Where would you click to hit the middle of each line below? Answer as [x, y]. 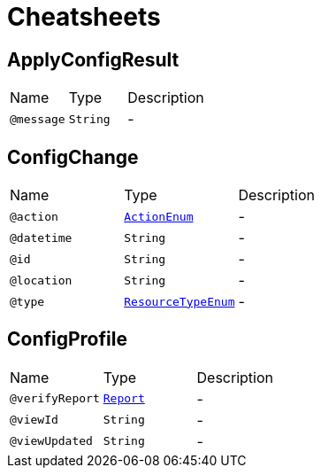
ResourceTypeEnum [180, 301]
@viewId [34, 420]
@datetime [41, 237]
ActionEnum [159, 216]
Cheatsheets [84, 17]
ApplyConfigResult [93, 59]
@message [38, 119]
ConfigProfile [67, 339]
